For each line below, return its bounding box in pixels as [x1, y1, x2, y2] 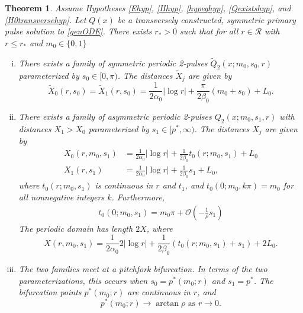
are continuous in [127, 286, 191, 298]
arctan [156, 299, 179, 308]
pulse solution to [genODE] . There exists [5, 25, 152, 37]
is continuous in [95, 179, 153, 191]
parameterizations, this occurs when [18, 274, 148, 286]
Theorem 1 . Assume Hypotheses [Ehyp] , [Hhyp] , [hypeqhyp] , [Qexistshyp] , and [5, 2, 291, 14]
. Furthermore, [111, 190, 165, 203]
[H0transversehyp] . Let [5, 13, 86, 25]
